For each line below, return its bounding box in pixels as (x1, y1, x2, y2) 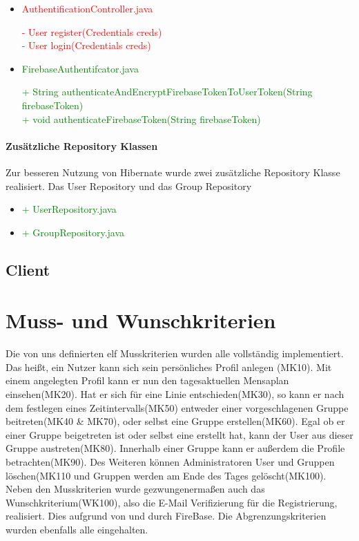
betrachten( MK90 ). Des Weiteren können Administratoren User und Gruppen (6, 454, 335, 468)
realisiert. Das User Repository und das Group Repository (6, 178, 252, 193)
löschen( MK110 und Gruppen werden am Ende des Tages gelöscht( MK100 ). (6, 468, 327, 482)
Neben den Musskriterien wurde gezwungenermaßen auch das (6, 482, 265, 496)
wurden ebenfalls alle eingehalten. (6, 522, 148, 536)
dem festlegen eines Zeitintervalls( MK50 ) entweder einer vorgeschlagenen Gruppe (6, 400, 349, 415)
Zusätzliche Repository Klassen (6, 138, 158, 153)
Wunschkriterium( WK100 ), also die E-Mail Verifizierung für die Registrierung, (6, 495, 338, 509)
